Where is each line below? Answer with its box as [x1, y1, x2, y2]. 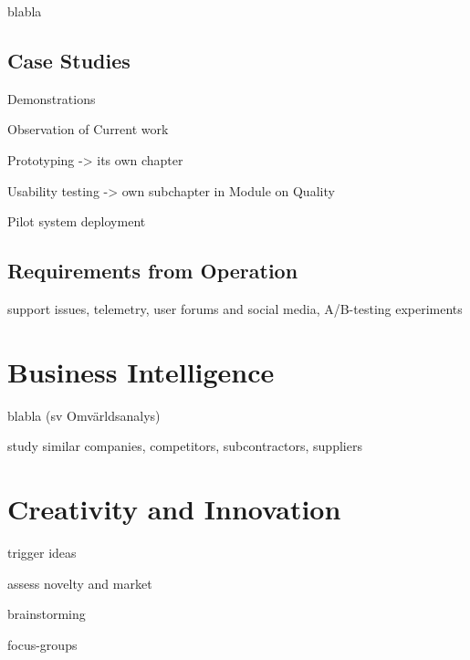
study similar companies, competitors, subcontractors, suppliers [7, 436, 362, 456]
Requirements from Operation [7, 257, 298, 285]
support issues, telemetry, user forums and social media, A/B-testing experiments [7, 299, 463, 318]
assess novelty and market [7, 573, 152, 592]
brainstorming [7, 604, 86, 623]
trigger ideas [7, 543, 77, 561]
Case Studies [7, 46, 131, 74]
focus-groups [7, 634, 78, 654]
